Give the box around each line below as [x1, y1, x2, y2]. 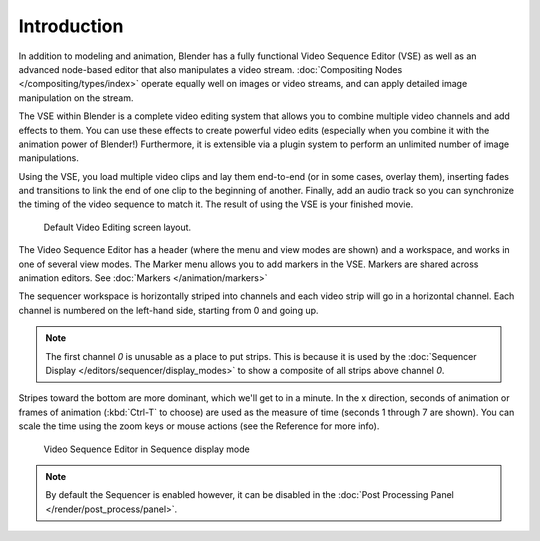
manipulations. [18, 152, 79, 164]
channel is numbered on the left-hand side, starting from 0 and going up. [18, 304, 319, 316]
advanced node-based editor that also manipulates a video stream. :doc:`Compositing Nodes [18, 63, 403, 75]
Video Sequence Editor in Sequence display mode [43, 443, 250, 455]
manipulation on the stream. [18, 91, 134, 104]
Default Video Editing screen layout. [43, 221, 192, 233]
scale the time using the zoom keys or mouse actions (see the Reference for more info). [18, 420, 380, 432]
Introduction [18, 15, 124, 37]
